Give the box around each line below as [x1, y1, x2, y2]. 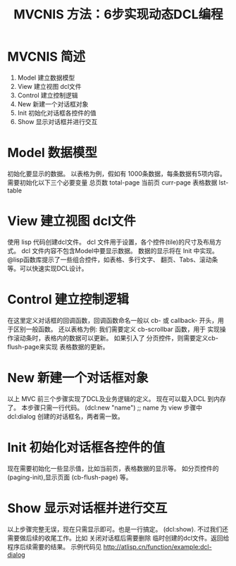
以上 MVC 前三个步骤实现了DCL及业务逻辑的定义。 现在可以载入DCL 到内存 [7, 394, 227, 402]
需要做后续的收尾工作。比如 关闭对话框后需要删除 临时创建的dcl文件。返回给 [7, 534, 230, 542]
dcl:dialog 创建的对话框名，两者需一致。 [7, 412, 125, 420]
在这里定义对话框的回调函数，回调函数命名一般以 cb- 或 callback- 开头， [7, 316, 218, 324]
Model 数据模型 [7, 145, 97, 161]
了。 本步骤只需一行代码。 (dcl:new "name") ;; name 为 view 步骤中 [7, 403, 203, 412]
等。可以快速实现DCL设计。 [7, 264, 88, 272]
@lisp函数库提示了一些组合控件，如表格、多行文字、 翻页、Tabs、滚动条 [7, 255, 218, 264]
